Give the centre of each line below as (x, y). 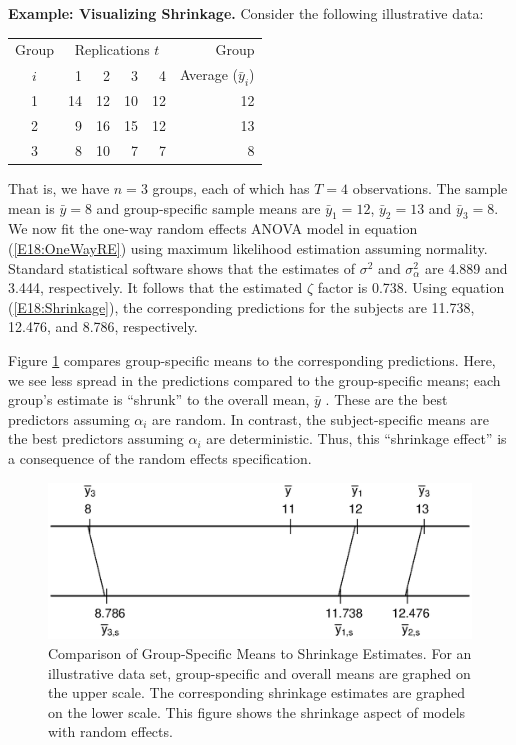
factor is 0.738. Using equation (411, 287)
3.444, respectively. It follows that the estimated (155, 287)
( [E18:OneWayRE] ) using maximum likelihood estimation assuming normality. (248, 248)
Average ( (209, 74)
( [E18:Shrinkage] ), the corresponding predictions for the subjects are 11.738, (241, 306)
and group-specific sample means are (208, 207)
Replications (112, 49)
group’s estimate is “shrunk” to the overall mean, (159, 399)
